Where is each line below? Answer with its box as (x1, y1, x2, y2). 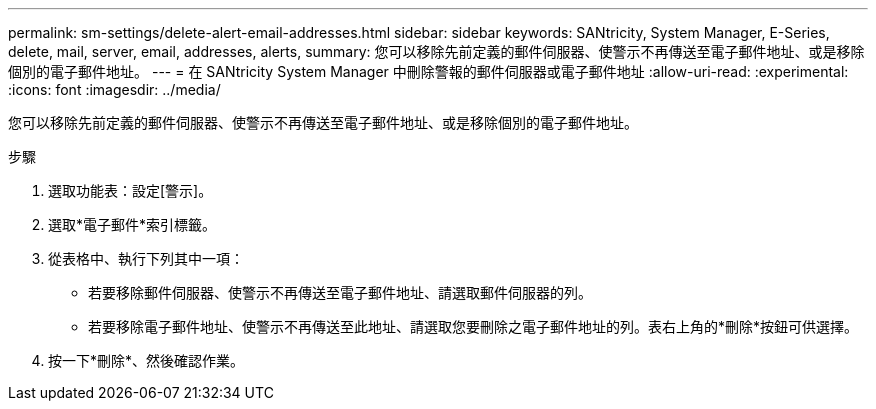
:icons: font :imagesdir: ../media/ (8, 81, 221, 98)
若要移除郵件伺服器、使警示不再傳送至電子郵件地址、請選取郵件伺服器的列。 (88, 284, 592, 301)
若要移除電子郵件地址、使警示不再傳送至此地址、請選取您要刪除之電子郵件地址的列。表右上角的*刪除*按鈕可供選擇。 (88, 318, 859, 335)
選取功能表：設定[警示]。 (48, 182, 213, 199)
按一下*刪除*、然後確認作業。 (48, 352, 245, 369)
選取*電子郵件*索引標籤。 (48, 216, 217, 233)
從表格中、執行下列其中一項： (48, 250, 244, 267)
